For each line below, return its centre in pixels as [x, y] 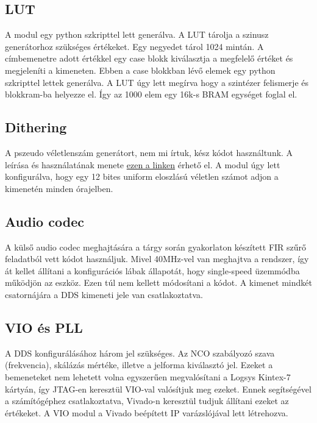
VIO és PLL [44, 327]
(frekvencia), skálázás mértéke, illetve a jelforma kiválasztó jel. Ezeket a [139, 365]
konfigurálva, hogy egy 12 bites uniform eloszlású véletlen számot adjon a [142, 176]
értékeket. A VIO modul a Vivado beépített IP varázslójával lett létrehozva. [147, 412]
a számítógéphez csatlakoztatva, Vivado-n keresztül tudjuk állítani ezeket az [147, 401]
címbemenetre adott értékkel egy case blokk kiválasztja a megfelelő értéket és [149, 58]
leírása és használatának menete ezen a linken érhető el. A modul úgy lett [143, 164]
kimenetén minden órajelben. [59, 188]
